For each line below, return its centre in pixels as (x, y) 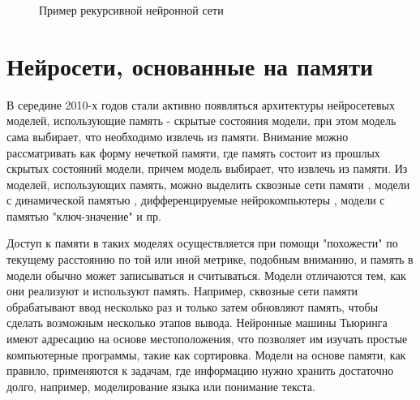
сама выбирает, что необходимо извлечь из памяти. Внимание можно (178, 136)
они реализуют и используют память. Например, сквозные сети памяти (182, 291)
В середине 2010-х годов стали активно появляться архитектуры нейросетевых (201, 104)
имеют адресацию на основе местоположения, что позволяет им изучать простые (207, 339)
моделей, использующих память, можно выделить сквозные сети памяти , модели (208, 184)
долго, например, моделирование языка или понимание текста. (161, 386)
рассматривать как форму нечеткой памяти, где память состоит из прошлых (193, 152)
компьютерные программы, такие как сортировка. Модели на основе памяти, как (206, 354)
